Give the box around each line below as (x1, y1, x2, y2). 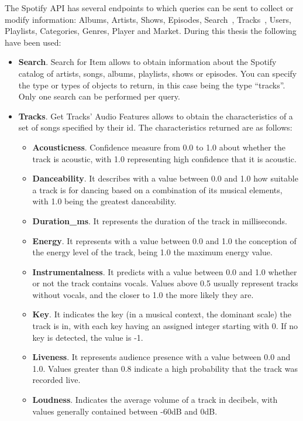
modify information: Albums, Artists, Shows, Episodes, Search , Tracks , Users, (5, 13, 291, 25)
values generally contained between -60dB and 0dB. (32, 405, 218, 417)
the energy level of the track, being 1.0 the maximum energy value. (32, 246, 273, 258)
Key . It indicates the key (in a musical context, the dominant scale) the (32, 308, 292, 320)
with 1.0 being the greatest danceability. (32, 195, 177, 207)
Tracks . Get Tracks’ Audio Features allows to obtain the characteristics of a (18, 109, 293, 122)
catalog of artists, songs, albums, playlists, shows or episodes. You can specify (18, 67, 297, 79)
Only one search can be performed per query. (18, 90, 180, 102)
